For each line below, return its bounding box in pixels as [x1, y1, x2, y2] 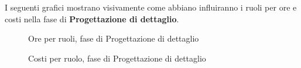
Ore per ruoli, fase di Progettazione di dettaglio [28, 32, 199, 45]
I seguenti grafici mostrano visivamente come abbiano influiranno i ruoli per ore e [5, 1, 297, 13]
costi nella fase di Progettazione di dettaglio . [5, 12, 179, 25]
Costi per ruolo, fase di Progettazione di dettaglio [28, 52, 206, 64]
